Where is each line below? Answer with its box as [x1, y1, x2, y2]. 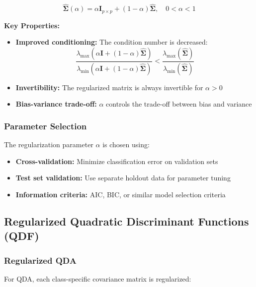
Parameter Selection [4, 119, 87, 132]
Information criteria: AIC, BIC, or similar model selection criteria [15, 189, 226, 199]
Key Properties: [4, 20, 60, 30]
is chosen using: [102, 139, 150, 150]
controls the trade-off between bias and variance [106, 99, 252, 109]
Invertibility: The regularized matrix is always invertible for [15, 82, 203, 92]
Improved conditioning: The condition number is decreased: [15, 37, 208, 47]
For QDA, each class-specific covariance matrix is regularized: [4, 273, 191, 284]
